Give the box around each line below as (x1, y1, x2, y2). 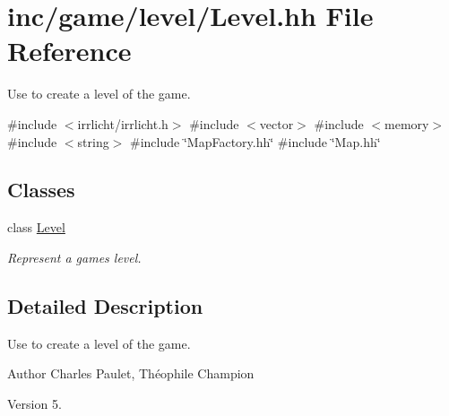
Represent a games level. (7, 247, 142, 266)
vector (259, 114, 294, 133)
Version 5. (7, 394, 62, 412)
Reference (7, 32, 132, 69)
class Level (7, 218, 65, 237)
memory (384, 114, 429, 133)
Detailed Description (7, 291, 203, 319)
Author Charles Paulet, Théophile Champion (7, 364, 255, 383)
